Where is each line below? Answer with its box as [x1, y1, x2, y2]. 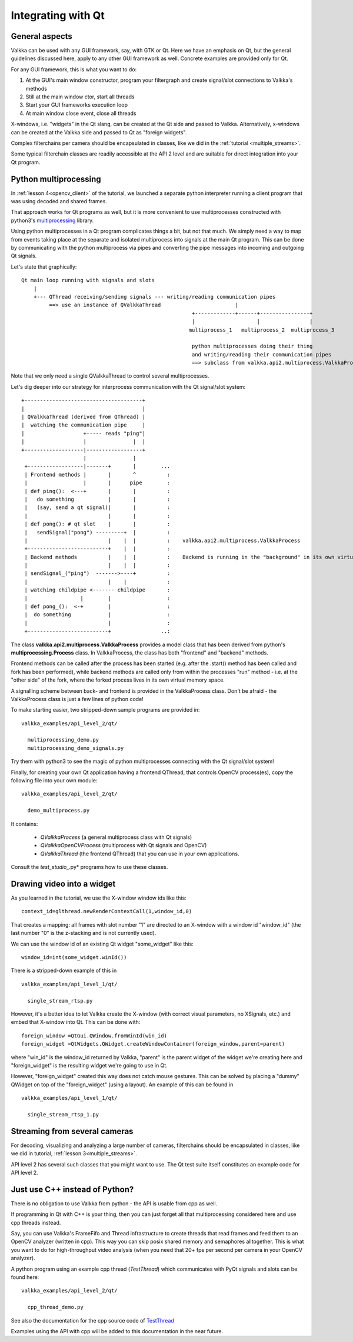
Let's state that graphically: [11, 263, 77, 270]
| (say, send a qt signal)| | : [24, 504, 171, 511]
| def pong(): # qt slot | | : [24, 521, 171, 527]
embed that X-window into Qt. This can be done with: [11, 1019, 141, 1026]
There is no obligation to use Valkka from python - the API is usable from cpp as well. [11, 1199, 218, 1207]
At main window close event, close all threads [25, 110, 136, 117]
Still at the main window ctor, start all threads [25, 93, 135, 100]
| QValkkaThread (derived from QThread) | [21, 414, 146, 421]
